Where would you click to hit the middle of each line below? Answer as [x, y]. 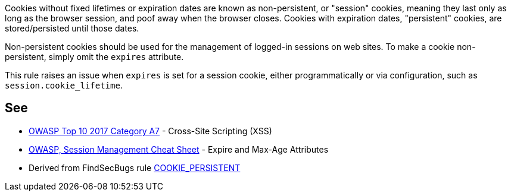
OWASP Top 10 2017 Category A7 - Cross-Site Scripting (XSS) [150, 131]
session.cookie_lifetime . [64, 85]
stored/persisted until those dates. [72, 28]
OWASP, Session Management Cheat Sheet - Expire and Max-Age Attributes [179, 149]
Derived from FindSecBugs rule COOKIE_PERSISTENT [135, 167]
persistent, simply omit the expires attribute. [94, 57]
